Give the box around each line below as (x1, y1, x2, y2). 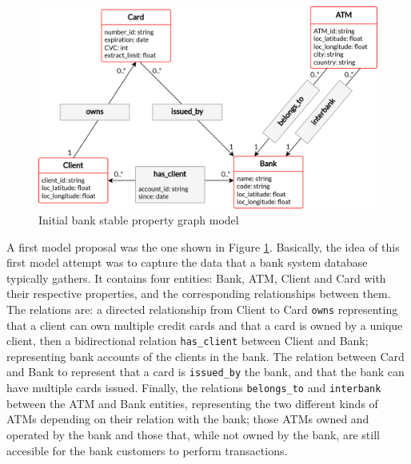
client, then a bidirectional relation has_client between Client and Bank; (6, 332, 369, 349)
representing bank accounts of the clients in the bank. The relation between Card (6, 347, 405, 364)
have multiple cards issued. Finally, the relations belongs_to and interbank (6, 379, 381, 396)
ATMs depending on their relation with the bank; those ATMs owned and (6, 410, 369, 427)
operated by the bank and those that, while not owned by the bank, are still (6, 426, 380, 442)
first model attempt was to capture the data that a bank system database (6, 254, 368, 271)
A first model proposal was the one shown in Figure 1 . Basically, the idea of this (6, 238, 400, 255)
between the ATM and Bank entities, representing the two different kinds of (6, 395, 378, 411)
